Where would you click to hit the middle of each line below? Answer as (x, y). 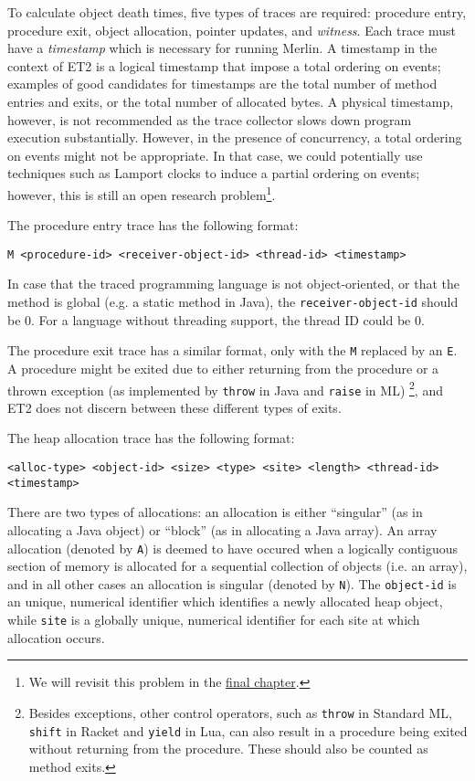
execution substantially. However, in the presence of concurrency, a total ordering (235, 137)
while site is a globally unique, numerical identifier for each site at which (214, 620)
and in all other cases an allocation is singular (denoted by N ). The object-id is (232, 583)
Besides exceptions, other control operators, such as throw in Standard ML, (240, 712)
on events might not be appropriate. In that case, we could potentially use (215, 155)
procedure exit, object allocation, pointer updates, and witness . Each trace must (232, 30)
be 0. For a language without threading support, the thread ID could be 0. (216, 319)
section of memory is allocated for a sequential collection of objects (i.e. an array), (237, 566)
